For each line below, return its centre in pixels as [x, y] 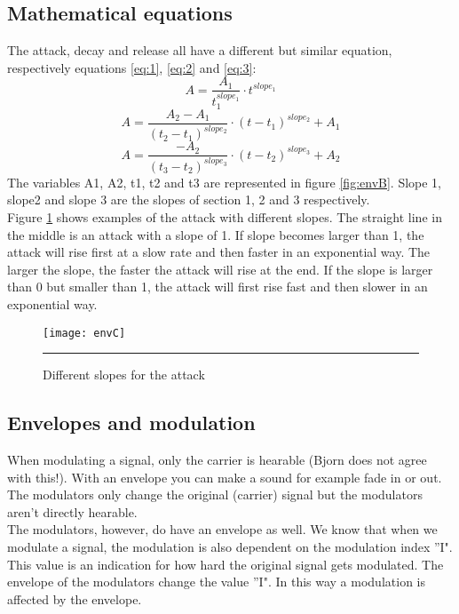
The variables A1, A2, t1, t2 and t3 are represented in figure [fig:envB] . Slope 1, [225, 182]
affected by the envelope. [75, 598]
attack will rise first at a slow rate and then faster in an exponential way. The [219, 252]
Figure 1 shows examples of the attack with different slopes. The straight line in [225, 216]
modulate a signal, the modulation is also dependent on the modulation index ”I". [230, 546]
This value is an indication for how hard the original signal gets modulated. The [226, 564]
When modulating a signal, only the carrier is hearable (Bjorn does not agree [217, 459]
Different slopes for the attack [124, 375]
